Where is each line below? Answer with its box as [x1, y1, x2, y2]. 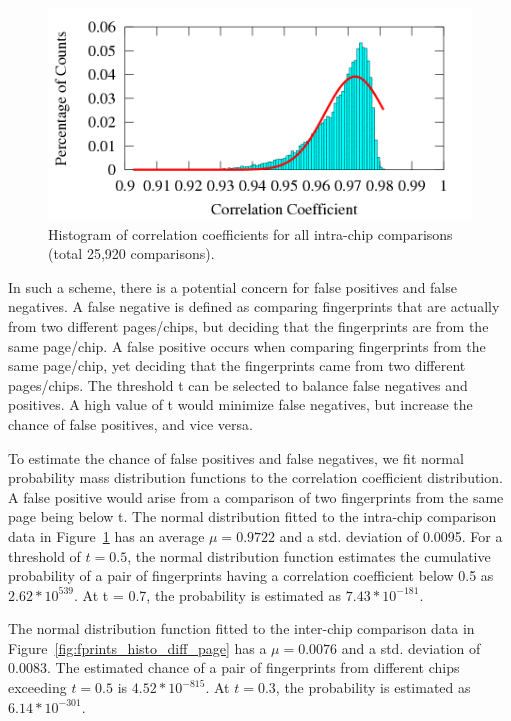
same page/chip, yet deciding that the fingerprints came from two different [8, 355, 466, 376]
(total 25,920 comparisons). [48, 243, 215, 264]
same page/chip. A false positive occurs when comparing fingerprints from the [8, 335, 486, 356]
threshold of [8, 545, 81, 566]
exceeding [8, 677, 67, 698]
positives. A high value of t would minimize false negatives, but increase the [8, 394, 473, 415]
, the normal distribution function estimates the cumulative [127, 545, 491, 566]
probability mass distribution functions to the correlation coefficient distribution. [8, 467, 503, 488]
